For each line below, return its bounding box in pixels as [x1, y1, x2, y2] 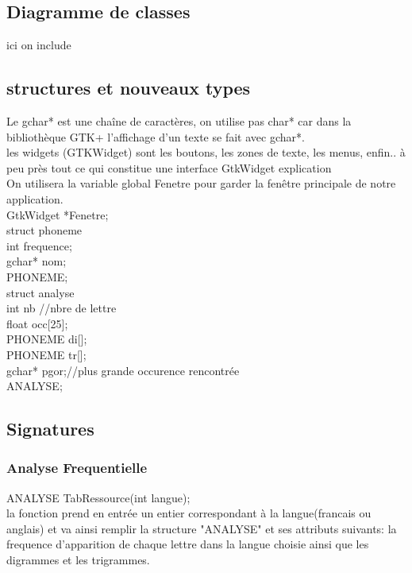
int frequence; [6, 237, 72, 254]
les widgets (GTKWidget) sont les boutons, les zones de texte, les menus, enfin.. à [6, 144, 406, 161]
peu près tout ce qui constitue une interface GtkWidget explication [6, 159, 332, 176]
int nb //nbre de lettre [6, 300, 117, 316]
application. [6, 190, 64, 207]
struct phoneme [6, 222, 83, 238]
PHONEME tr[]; [6, 346, 87, 362]
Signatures [6, 416, 94, 441]
